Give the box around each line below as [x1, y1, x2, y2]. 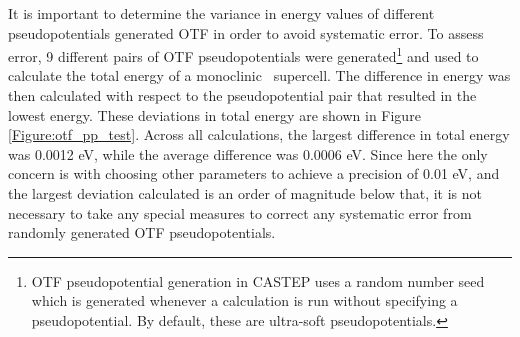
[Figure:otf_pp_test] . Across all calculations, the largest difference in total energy [8, 124, 510, 145]
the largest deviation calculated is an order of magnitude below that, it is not [8, 183, 483, 203]
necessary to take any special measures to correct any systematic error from [8, 202, 472, 223]
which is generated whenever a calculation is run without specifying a [31, 290, 458, 311]
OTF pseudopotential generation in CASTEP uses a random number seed [31, 270, 485, 291]
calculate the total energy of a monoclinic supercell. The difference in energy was [8, 65, 511, 86]
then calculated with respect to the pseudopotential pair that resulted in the [8, 85, 477, 106]
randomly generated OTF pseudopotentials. [8, 222, 276, 243]
